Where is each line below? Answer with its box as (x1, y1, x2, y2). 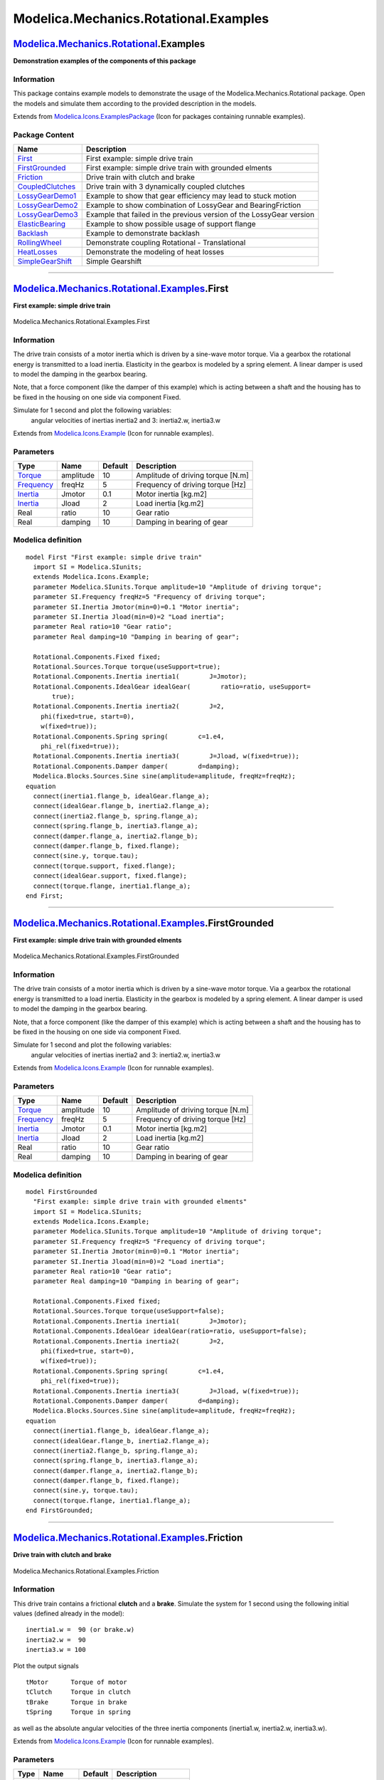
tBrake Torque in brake (26, 1698, 127, 1706)
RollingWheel (17, 238, 62, 248)
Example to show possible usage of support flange (85, 219, 256, 229)
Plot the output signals (13, 1661, 80, 1670)
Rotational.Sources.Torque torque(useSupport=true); (33, 662, 221, 671)
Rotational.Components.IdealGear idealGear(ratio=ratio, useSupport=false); (33, 1327, 307, 1335)
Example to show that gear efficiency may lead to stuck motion (85, 191, 297, 201)
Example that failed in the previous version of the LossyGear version (85, 210, 315, 220)
